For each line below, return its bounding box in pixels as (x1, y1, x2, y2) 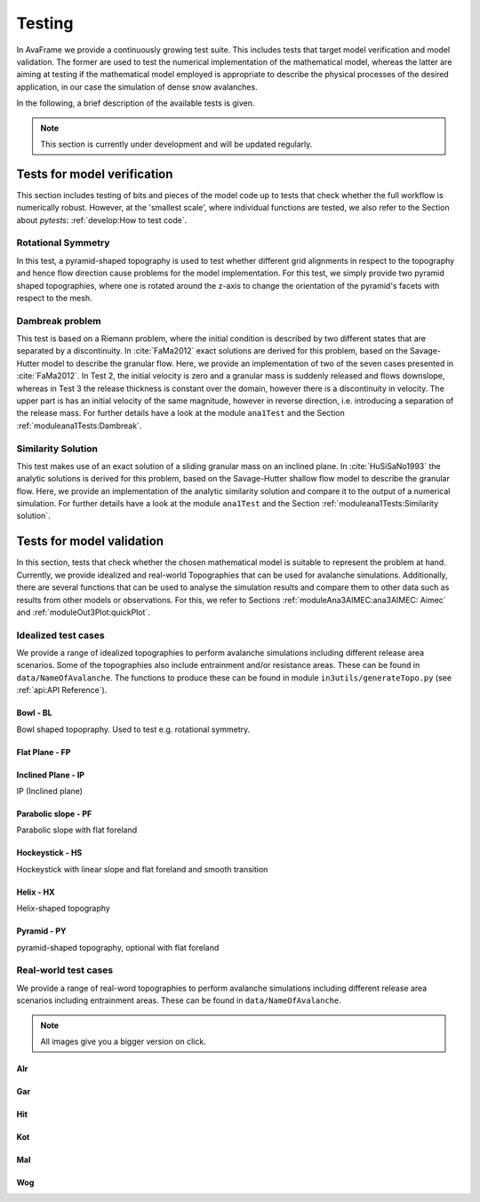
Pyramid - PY (16, 926, 67, 936)
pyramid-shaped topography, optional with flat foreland (16, 942, 220, 952)
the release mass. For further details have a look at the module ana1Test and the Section (16, 408, 346, 418)
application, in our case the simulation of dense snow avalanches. (16, 81, 258, 92)
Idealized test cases (16, 629, 106, 641)
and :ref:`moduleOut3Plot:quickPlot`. (16, 607, 151, 617)
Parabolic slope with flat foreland (16, 824, 138, 835)
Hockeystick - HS (16, 848, 83, 858)
